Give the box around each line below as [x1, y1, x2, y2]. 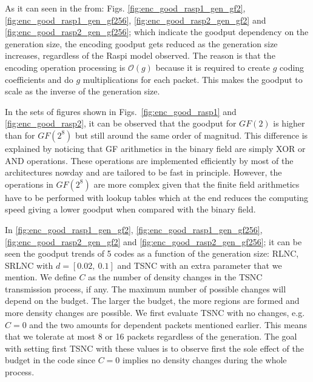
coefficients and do [5, 73, 73, 85]
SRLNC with [5, 259, 53, 271]
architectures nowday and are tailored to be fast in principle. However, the [5, 166, 282, 179]
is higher [273, 117, 305, 130]
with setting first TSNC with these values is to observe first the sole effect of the [5, 341, 304, 354]
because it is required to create [155, 61, 271, 73]
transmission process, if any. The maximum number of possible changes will [5, 282, 286, 295]
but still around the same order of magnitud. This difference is [75, 128, 308, 141]
